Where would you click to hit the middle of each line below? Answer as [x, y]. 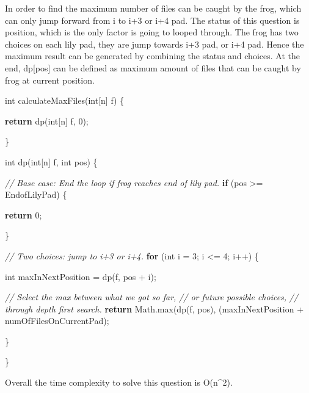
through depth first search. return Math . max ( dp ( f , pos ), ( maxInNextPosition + [154, 308]
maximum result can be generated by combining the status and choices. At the [152, 56]
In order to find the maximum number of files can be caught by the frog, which [153, 8]
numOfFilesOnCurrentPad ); [57, 321]
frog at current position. [50, 80]
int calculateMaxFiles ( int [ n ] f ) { [65, 100]
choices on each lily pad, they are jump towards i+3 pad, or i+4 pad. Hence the [154, 44]
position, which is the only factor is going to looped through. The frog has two [152, 32]
